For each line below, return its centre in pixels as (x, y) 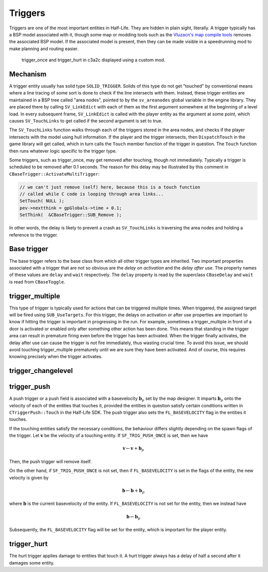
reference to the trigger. (33, 235)
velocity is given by (29, 477)
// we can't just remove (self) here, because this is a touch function (110, 187)
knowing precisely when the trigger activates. (56, 357)
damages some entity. (32, 563)
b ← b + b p (134, 491)
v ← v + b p (133, 449)
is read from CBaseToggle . (37, 282)
